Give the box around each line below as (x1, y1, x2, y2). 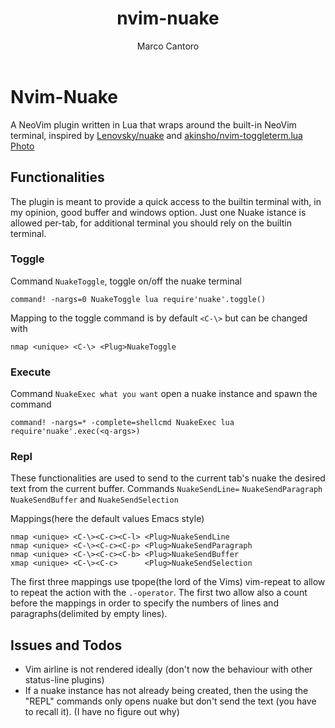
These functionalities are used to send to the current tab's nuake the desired (10, 472, 326, 484)
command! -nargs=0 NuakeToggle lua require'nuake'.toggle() (10, 294, 267, 304)
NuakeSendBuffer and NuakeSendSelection (10, 493, 179, 506)
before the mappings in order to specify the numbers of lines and (10, 597, 279, 609)
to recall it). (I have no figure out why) (24, 706, 180, 718)
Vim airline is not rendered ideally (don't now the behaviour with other (24, 663, 313, 676)
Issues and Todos (10, 637, 123, 654)
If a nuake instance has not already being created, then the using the (24, 685, 309, 697)
